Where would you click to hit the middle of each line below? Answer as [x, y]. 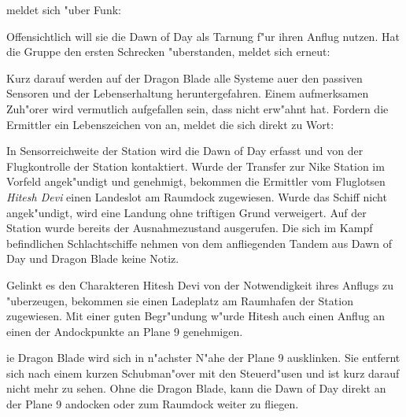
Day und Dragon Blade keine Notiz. [93, 258]
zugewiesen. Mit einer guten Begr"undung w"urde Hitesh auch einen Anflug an [196, 316]
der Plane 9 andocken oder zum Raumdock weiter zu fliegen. [153, 404]
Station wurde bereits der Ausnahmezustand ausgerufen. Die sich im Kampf [190, 228]
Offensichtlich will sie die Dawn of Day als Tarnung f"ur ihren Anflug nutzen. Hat [203, 36]
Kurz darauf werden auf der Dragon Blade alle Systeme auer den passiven [185, 77]
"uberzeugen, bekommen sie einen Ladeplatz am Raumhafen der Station [180, 300]
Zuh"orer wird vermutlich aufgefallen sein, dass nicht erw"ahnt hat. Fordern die [197, 108]
